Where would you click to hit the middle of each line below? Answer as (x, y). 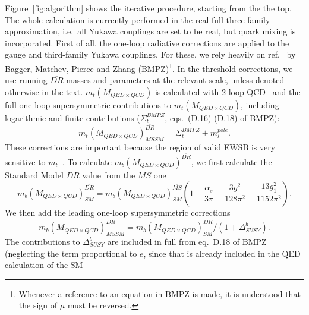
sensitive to (25, 161)
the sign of (38, 305)
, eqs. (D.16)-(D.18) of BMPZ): (222, 117)
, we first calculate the (231, 161)
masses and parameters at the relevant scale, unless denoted (175, 80)
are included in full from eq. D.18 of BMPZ (187, 241)
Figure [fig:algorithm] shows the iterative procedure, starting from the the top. (148, 8)
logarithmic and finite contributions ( (72, 117)
